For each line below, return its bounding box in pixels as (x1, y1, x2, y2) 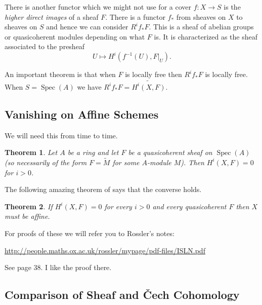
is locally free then (125, 69, 182, 80)
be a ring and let (67, 147, 119, 158)
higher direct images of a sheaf (5, 11, 99, 22)
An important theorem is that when (5, 69, 116, 80)
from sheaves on (176, 11, 226, 22)
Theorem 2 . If (5, 201, 53, 211)
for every (104, 201, 132, 211)
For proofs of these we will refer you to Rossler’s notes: (5, 227, 174, 238)
